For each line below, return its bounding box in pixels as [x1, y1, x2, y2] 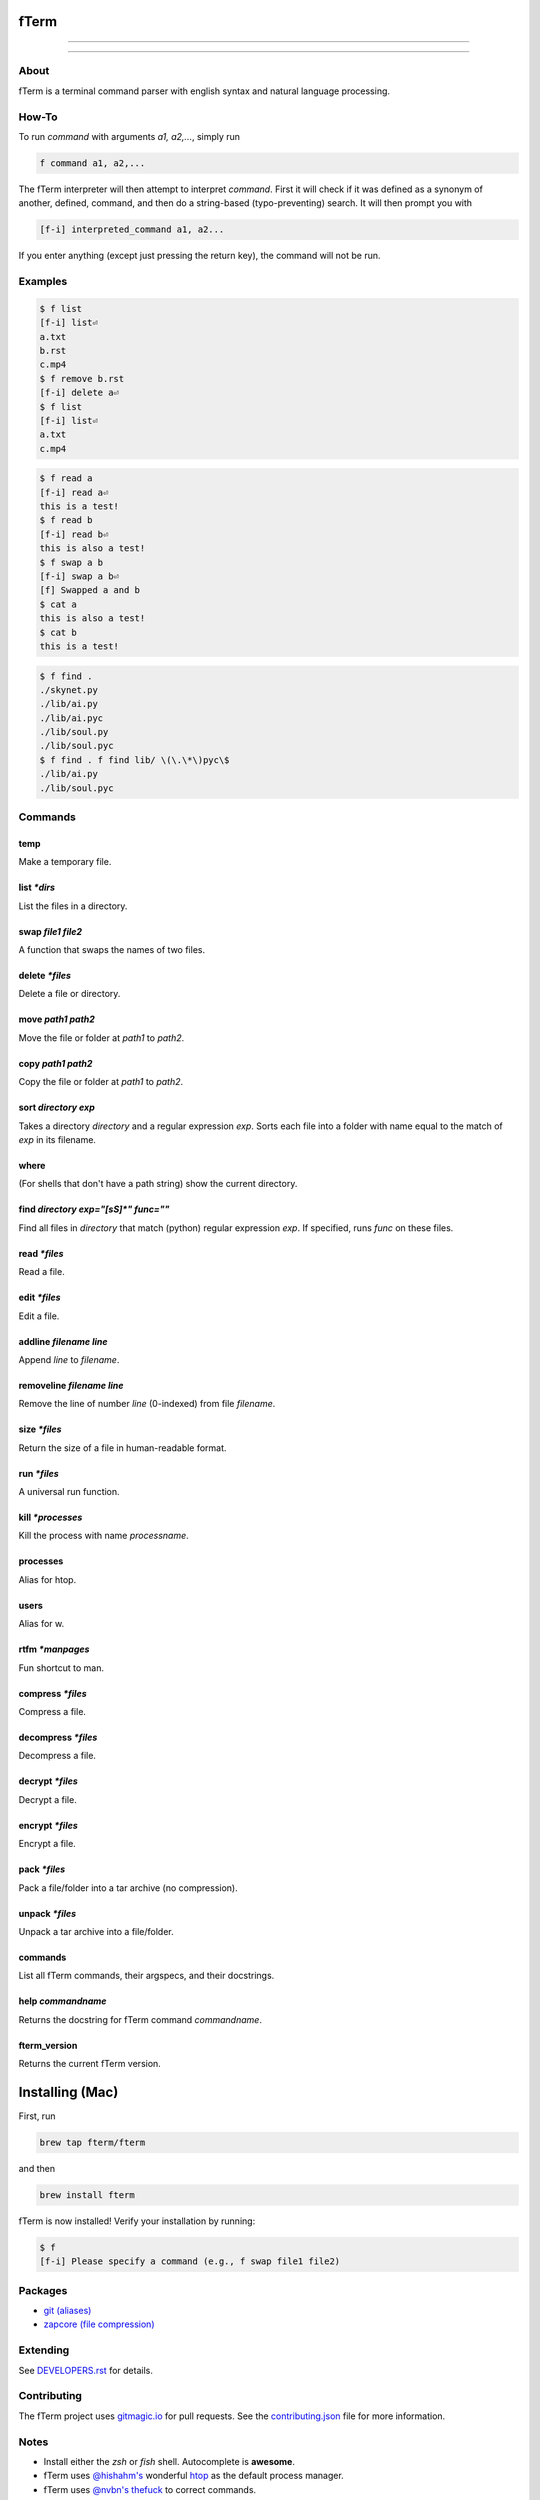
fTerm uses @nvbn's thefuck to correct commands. [43, 2483, 257, 2495]
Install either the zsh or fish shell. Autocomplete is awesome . [43, 2455, 295, 2467]
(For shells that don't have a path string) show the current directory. [18, 1178, 298, 1190]
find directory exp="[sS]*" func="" [18, 1203, 170, 1215]
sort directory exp [18, 1101, 95, 1114]
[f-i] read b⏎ [39, 528, 109, 540]
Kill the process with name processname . [18, 1530, 189, 1542]
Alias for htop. [18, 1573, 77, 1585]
